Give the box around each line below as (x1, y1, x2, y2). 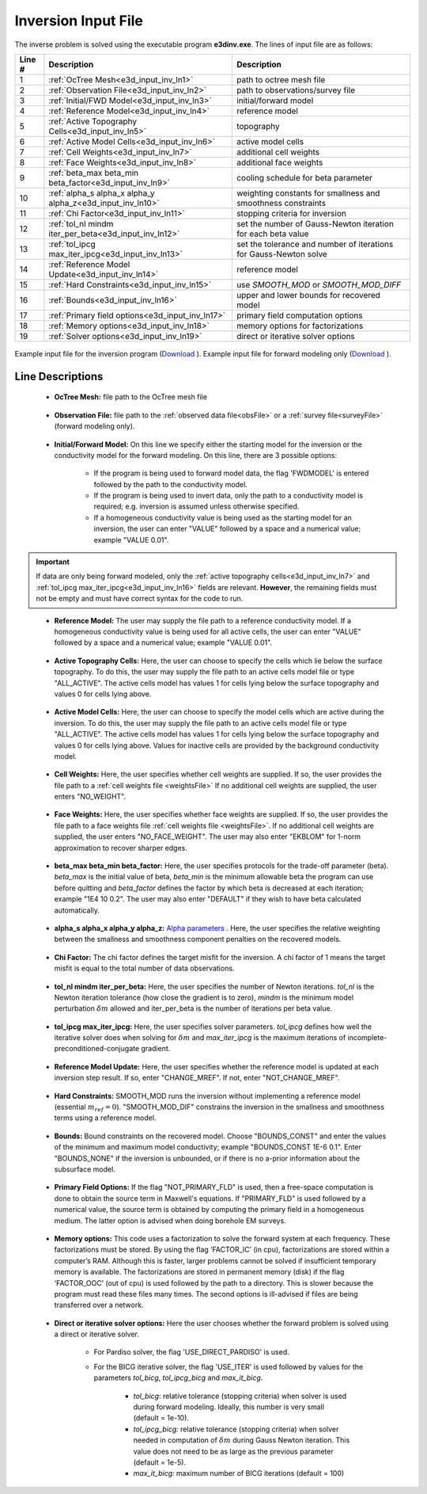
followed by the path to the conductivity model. (93, 479, 248, 489)
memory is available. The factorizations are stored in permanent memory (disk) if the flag (54, 1267, 345, 1277)
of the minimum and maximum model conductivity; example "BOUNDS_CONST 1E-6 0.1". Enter (54, 1142, 361, 1152)
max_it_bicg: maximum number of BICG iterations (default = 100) (133, 1469, 345, 1478)
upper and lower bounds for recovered (236, 289, 381, 300)
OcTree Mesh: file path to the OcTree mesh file (54, 392, 207, 402)
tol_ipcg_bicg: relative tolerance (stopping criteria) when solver (133, 1424, 339, 1434)
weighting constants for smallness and (236, 187, 380, 198)
